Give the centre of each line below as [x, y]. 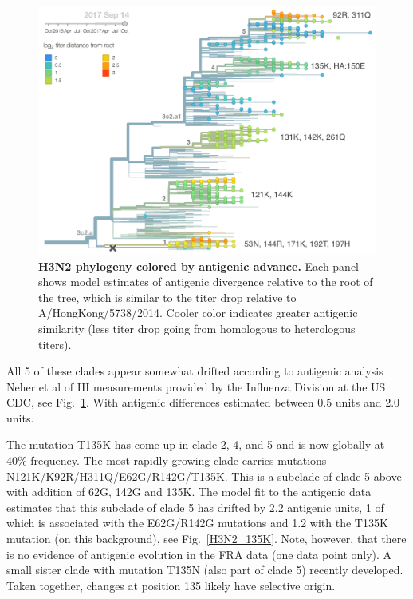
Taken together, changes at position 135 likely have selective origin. [171, 585]
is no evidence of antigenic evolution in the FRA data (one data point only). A [199, 554]
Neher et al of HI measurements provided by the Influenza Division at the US [196, 386]
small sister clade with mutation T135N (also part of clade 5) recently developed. [205, 570]
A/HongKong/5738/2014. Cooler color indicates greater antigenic [198, 313]
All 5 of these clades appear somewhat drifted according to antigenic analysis [195, 371]
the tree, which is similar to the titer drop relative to [167, 297]
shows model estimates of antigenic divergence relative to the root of [206, 282]
